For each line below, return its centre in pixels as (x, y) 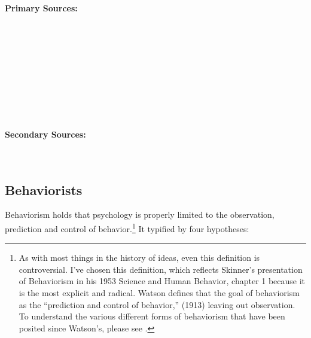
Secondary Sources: (45, 134)
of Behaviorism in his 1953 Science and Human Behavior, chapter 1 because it (162, 281)
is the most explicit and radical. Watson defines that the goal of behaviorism (159, 292)
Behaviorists (44, 189)
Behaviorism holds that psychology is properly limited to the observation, (140, 214)
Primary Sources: (41, 7)
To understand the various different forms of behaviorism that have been (152, 316)
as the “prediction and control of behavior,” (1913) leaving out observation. (157, 304)
